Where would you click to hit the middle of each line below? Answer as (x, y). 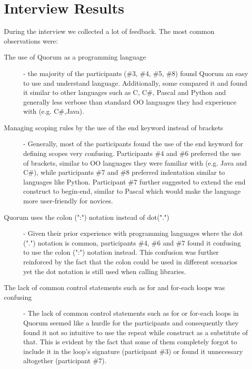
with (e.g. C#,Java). (54, 111)
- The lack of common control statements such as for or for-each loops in (131, 313)
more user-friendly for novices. (68, 201)
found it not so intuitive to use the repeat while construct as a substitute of (136, 332)
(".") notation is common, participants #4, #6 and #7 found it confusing (132, 242)
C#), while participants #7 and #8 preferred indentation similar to (124, 172)
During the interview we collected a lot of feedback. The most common (109, 31)
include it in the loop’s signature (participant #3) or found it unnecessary (133, 351)
